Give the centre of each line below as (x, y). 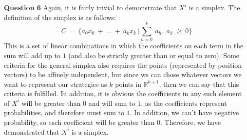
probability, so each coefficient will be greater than (79, 122)
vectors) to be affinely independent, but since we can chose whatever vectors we (123, 74)
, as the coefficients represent (184, 103)
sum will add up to (32, 55)
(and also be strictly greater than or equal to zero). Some (154, 55)
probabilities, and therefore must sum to (64, 112)
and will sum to (112, 103)
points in (128, 84)
